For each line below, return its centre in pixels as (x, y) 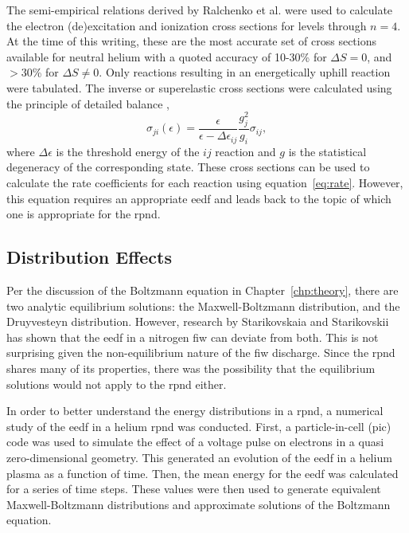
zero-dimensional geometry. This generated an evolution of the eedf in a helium (199, 457)
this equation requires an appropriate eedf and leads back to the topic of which (199, 198)
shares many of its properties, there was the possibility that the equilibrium (191, 368)
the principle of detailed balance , (88, 103)
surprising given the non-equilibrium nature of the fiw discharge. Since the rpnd (201, 353)
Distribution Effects (89, 257)
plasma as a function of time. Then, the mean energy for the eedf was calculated (203, 473)
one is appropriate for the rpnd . (84, 214)
